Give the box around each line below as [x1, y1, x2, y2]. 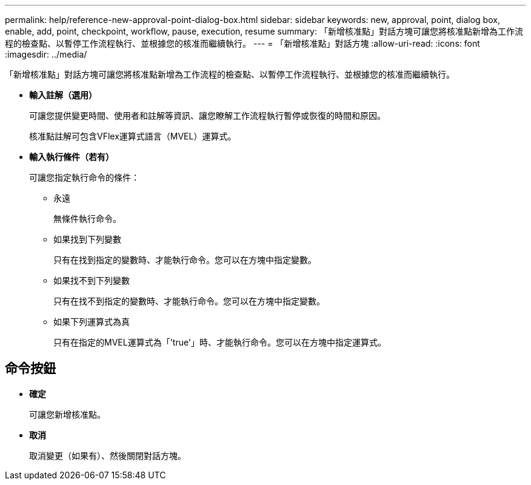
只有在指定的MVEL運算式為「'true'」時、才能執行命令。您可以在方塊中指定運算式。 [53, 337, 387, 347]
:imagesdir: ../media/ [5, 49, 87, 59]
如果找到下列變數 [53, 234, 121, 244]
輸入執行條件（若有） [29, 152, 114, 162]
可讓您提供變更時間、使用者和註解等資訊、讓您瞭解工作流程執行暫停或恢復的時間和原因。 [29, 110, 386, 121]
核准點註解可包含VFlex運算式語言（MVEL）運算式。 [29, 131, 236, 141]
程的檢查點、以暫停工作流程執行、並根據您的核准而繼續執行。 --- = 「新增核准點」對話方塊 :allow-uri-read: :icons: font [5, 38, 480, 48]
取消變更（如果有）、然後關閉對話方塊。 [29, 450, 186, 461]
